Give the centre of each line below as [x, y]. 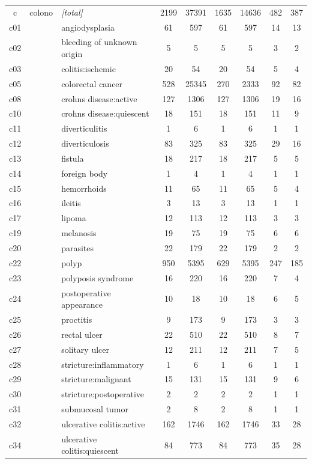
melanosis [79, 233]
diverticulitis [84, 128]
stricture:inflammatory [103, 364]
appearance [82, 304]
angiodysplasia [88, 27]
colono [41, 12]
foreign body [85, 173]
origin [72, 54]
